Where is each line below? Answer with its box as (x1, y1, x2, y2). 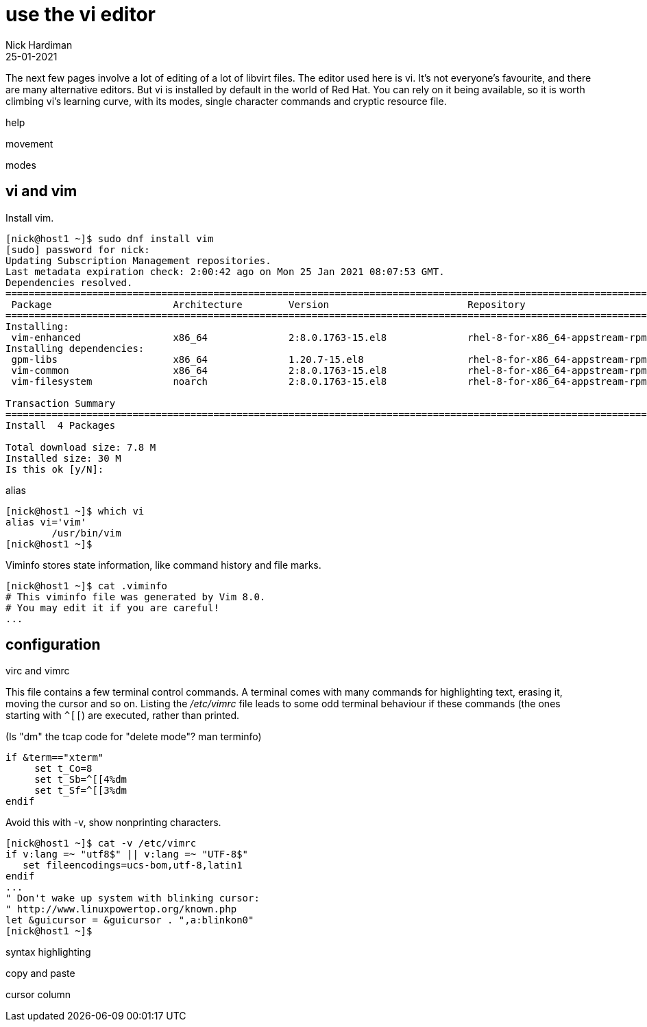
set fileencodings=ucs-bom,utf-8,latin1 (23, 860, 243, 871)
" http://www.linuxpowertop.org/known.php (5, 904, 237, 915)
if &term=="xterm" (5, 752, 104, 764)
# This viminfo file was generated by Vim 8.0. (5, 591, 266, 602)
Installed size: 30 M (5, 452, 121, 464)
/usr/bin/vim (51, 527, 121, 539)
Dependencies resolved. (5, 276, 133, 288)
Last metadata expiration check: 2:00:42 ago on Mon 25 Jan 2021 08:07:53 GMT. (5, 265, 445, 277)
